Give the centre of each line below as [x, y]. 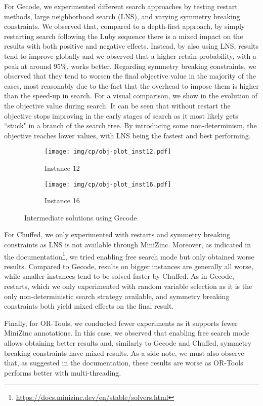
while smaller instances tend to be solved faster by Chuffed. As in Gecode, [119, 276]
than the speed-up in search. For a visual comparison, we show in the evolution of [131, 96]
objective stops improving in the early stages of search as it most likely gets [121, 115]
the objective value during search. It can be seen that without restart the [117, 105]
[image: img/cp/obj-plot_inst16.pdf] [108, 184]
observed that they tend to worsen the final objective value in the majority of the [130, 76]
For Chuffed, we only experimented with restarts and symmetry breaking [117, 234]
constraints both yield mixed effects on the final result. [89, 306]
